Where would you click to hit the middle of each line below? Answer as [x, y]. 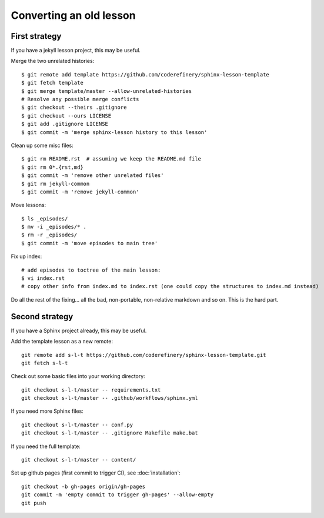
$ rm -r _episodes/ [49, 235]
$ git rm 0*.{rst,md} [52, 167]
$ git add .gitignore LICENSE [65, 124]
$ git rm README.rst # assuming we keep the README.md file [111, 159]
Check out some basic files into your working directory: [78, 376]
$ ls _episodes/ [45, 218]
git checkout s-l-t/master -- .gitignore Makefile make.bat [110, 433]
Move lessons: [29, 205]
